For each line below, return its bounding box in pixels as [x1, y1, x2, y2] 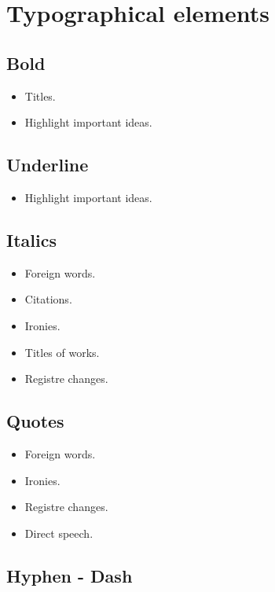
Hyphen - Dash [6, 563, 133, 587]
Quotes [6, 409, 64, 433]
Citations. [24, 291, 72, 307]
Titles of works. [24, 344, 100, 360]
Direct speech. [24, 524, 93, 541]
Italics [6, 227, 57, 252]
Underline [6, 153, 89, 177]
